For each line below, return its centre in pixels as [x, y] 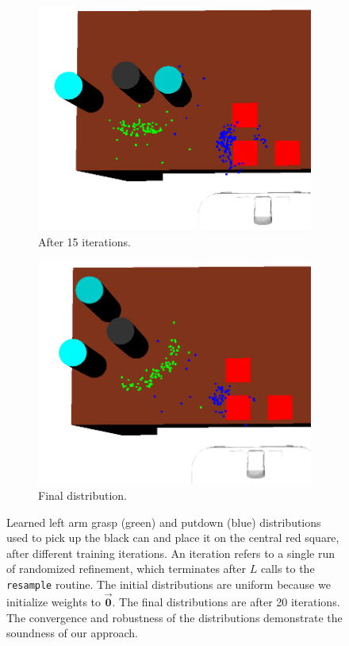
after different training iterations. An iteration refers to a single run [171, 553]
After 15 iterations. [84, 241]
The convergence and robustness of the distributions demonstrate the [174, 617]
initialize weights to [54, 601]
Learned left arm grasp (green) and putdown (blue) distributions [164, 522]
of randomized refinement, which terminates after [127, 569]
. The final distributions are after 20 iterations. [226, 601]
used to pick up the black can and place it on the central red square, [173, 538]
